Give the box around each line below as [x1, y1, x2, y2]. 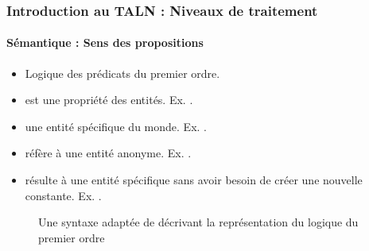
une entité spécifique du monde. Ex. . [25, 118, 207, 134]
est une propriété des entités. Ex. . [25, 91, 193, 108]
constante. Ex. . [25, 187, 102, 203]
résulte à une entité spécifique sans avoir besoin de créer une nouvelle [25, 172, 363, 188]
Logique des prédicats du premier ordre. [25, 64, 220, 81]
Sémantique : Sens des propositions [6, 34, 204, 51]
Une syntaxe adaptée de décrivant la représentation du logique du [38, 214, 359, 230]
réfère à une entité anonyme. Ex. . [25, 145, 192, 161]
